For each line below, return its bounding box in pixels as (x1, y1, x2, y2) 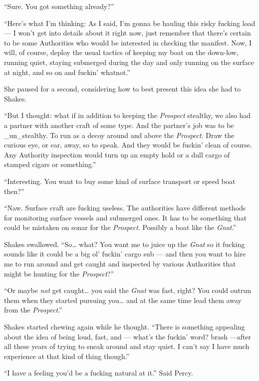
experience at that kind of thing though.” (4, 350, 130, 361)
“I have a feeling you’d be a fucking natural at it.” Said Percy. (4, 367, 193, 378)
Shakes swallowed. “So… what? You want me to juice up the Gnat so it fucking (4, 238, 245, 249)
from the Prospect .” (4, 304, 62, 315)
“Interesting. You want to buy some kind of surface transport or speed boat (4, 175, 236, 186)
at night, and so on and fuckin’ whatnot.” (4, 66, 130, 77)
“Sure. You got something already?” (4, 1, 114, 11)
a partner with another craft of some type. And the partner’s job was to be (4, 119, 234, 130)
